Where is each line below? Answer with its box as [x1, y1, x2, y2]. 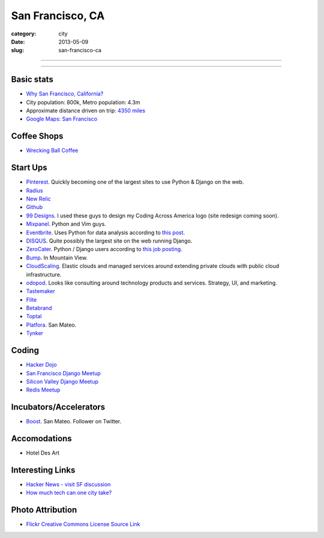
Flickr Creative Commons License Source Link [26, 521, 140, 528]
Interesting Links [11, 465, 76, 475]
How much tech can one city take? [26, 489, 112, 497]
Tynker [26, 330, 44, 337]
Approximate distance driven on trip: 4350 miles [26, 107, 146, 114]
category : [11, 30, 37, 37]
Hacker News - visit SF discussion [26, 481, 111, 488]
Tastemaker [26, 288, 55, 295]
